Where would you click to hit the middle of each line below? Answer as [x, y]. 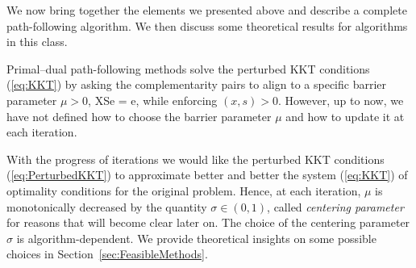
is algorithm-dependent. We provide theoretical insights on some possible [196, 238]
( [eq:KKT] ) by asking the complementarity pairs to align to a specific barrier [197, 84]
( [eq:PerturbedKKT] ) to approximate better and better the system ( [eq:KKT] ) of [207, 175]
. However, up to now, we [341, 100]
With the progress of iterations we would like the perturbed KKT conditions [196, 159]
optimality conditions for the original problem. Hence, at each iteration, [184, 190]
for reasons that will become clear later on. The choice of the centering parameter [208, 222]
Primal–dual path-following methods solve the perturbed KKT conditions [188, 68]
